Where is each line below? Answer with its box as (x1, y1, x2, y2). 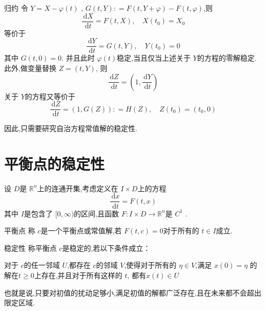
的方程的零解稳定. (197, 52, 257, 63)
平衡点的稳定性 (4, 153, 105, 174)
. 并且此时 (62, 52, 95, 63)
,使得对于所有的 (124, 260, 177, 270)
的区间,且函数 (74, 208, 119, 218)
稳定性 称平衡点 (4, 242, 57, 253)
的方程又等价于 (25, 90, 75, 101)
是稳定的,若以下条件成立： (62, 242, 151, 253)
